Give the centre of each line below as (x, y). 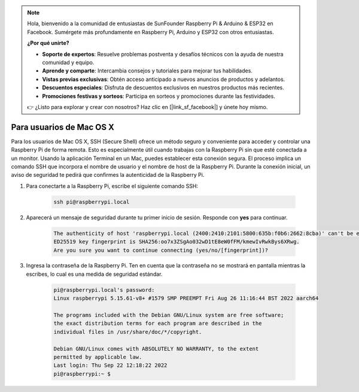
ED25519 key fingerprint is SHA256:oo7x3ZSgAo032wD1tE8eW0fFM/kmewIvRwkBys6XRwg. (177, 242)
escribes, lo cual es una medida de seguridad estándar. (94, 274)
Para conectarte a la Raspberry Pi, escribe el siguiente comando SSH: (112, 186)
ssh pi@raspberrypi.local (92, 202)
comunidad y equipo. (68, 62)
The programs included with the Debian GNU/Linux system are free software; (169, 315)
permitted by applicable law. (98, 357)
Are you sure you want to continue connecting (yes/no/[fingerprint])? (161, 250)
